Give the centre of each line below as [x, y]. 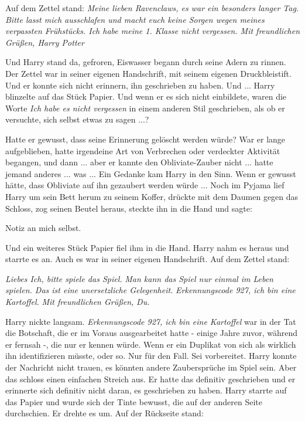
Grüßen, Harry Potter [45, 42]
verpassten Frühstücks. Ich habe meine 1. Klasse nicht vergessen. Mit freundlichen [153, 31]
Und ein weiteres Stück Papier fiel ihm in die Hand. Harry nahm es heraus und [147, 247]
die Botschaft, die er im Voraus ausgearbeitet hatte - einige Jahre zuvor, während [151, 333]
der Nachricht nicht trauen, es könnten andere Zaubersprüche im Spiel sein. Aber [151, 367]
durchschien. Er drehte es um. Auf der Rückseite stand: [104, 413]
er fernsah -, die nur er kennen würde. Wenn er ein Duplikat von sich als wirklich [151, 344]
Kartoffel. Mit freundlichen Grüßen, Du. [78, 302]
